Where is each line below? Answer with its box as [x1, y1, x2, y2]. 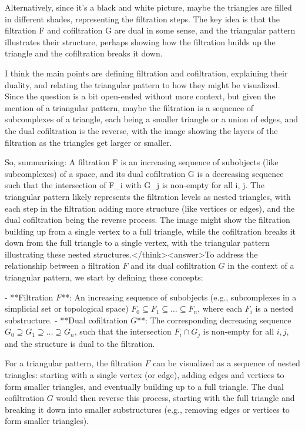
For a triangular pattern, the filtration [5, 357, 142, 369]
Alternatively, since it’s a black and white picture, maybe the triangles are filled [5, 1, 292, 13]
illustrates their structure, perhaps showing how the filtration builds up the [5, 35, 276, 48]
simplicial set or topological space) [5, 302, 129, 315]
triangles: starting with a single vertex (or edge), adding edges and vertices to [5, 369, 284, 381]
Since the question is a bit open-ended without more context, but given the [5, 90, 276, 102]
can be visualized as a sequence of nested [153, 357, 300, 369]
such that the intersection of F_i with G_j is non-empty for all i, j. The [5, 179, 264, 191]
